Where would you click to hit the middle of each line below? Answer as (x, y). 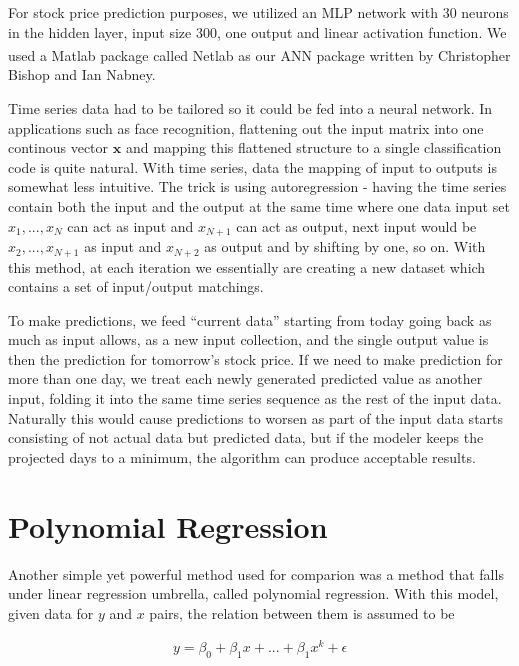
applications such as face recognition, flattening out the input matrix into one (246, 127)
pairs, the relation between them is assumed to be (302, 612)
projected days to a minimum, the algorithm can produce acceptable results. (242, 456)
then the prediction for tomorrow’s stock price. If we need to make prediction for (255, 358)
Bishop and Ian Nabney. (82, 74)
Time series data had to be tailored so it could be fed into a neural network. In (250, 108)
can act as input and (130, 225)
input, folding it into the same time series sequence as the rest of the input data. (255, 398)
